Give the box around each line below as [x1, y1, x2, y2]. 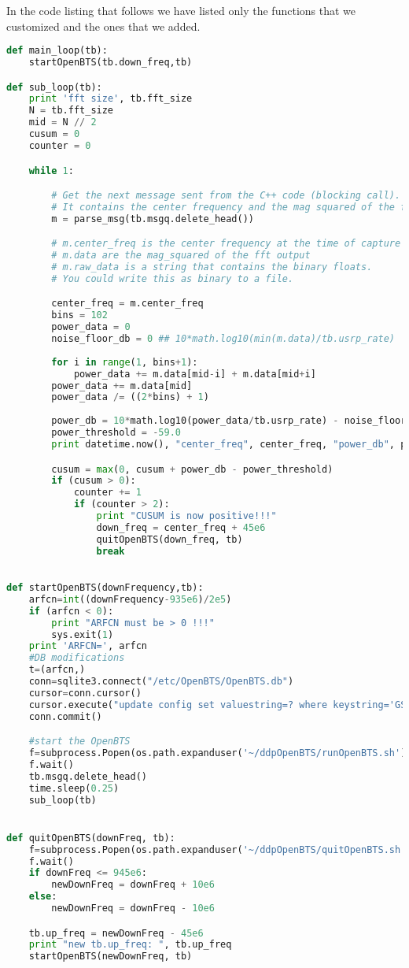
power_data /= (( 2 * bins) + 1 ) [51, 391, 209, 403]
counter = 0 [28, 139, 91, 151]
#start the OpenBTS [28, 736, 131, 747]
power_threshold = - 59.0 [51, 427, 181, 439]
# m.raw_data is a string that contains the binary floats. [51, 261, 373, 273]
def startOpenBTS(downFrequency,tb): [6, 582, 204, 594]
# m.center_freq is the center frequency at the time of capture [51, 238, 401, 250]
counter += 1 [73, 487, 142, 499]
